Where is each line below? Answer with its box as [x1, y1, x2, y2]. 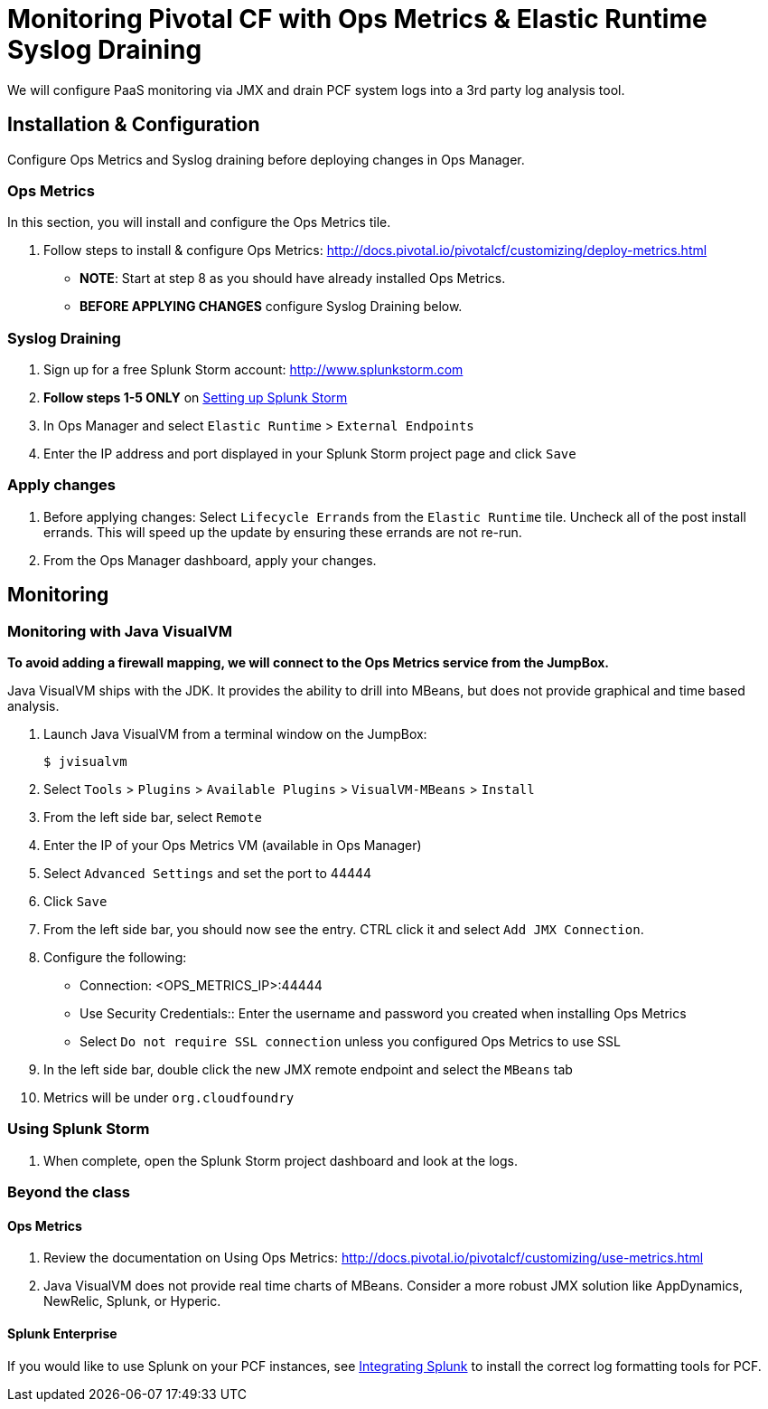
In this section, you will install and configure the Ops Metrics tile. [7, 214, 391, 231]
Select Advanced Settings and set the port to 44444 [43, 865, 372, 882]
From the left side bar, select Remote [43, 809, 262, 826]
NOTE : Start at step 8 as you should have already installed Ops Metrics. [80, 270, 506, 287]
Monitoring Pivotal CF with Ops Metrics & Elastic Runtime [7, 4, 707, 34]
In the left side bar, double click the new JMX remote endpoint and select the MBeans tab [43, 1062, 573, 1078]
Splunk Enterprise [7, 1326, 117, 1342]
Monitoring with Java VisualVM [7, 621, 232, 640]
